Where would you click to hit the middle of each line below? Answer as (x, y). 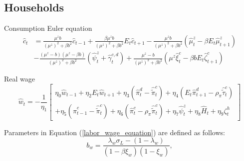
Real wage (20, 78)
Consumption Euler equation (48, 28)
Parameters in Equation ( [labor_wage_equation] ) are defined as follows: (115, 132)
